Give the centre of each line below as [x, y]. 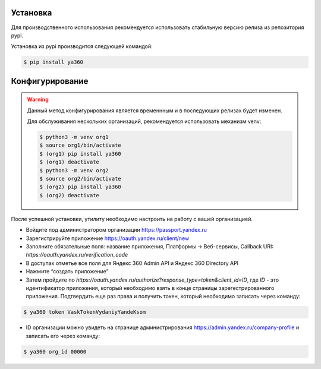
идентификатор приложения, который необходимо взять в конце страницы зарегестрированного [150, 288]
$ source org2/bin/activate [80, 179]
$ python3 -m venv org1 [74, 137]
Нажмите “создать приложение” [67, 272]
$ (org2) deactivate [69, 195]
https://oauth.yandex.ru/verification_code [77, 255]
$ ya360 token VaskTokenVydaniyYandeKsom [85, 312]
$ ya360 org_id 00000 [55, 351]
